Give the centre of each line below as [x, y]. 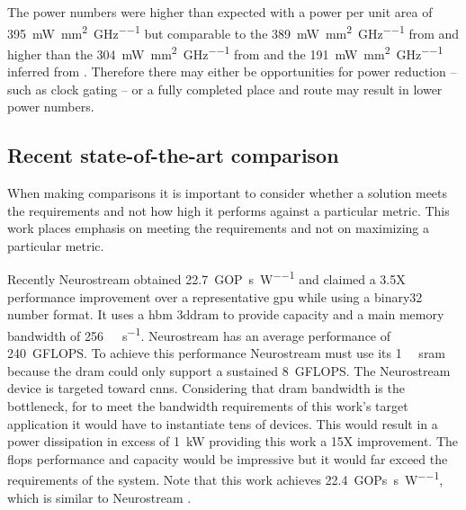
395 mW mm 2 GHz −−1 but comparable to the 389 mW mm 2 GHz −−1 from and [233, 31]
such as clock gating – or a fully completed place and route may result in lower [225, 89]
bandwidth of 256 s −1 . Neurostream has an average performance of [199, 334]
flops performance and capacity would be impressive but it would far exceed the [228, 458]
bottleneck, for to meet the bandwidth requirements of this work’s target [208, 405]
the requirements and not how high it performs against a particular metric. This [229, 210]
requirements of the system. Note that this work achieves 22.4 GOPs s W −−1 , [225, 478]
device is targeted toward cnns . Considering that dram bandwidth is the [206, 388]
